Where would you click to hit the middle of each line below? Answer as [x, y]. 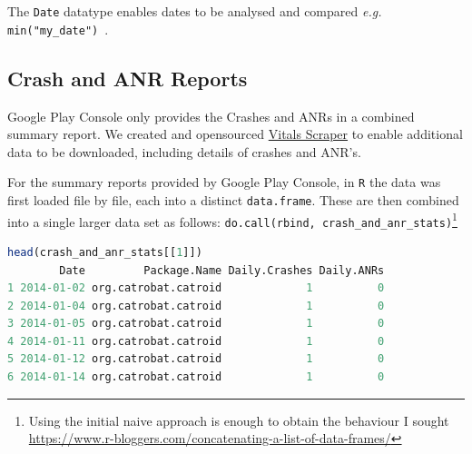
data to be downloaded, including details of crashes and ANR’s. [184, 151]
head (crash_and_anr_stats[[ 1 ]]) [105, 252]
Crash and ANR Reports [128, 78]
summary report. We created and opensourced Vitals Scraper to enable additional [235, 134]
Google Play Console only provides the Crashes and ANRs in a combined [211, 116]
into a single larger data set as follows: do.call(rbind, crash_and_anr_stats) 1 [232, 220]
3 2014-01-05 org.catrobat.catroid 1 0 [196, 324]
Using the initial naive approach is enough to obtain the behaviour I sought [239, 420]
